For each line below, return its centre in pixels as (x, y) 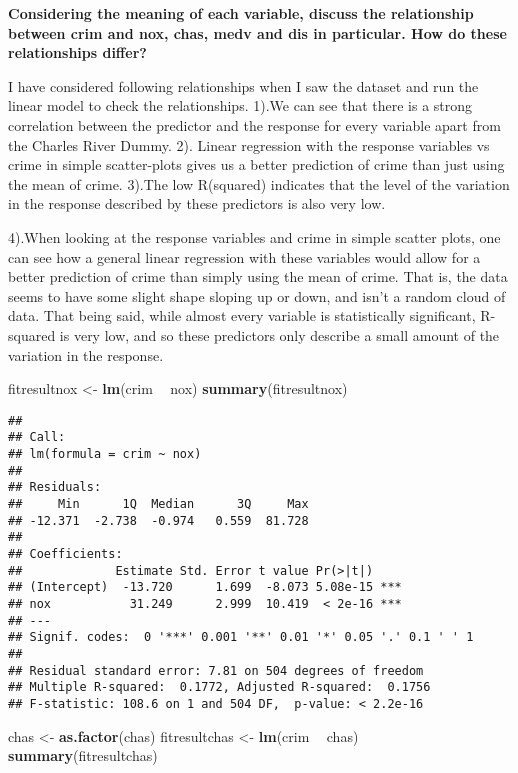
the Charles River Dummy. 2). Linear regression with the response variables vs (249, 144)
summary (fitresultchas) (83, 755)
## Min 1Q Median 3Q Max (158, 503)
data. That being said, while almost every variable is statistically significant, (242, 315)
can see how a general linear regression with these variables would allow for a (244, 256)
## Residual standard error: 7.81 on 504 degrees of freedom (216, 670)
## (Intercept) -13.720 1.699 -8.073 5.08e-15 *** (205, 587)
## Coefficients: (65, 553)
